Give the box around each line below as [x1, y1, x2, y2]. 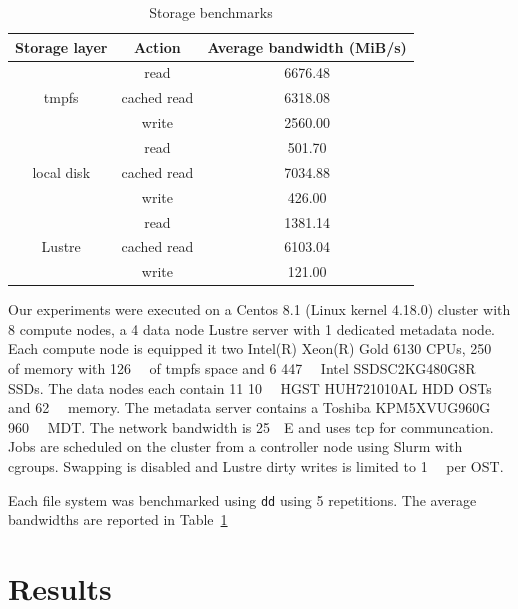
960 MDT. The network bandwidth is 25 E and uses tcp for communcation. [8, 416, 494, 437]
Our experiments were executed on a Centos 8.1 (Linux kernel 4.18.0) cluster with [8, 299, 511, 320]
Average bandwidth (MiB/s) [207, 36, 407, 57]
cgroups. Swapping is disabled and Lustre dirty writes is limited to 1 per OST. [8, 456, 504, 477]
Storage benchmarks [149, 2, 273, 22]
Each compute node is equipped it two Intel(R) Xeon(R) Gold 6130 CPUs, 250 [8, 338, 492, 359]
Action [134, 36, 181, 57]
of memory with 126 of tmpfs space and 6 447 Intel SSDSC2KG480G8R [8, 358, 476, 379]
